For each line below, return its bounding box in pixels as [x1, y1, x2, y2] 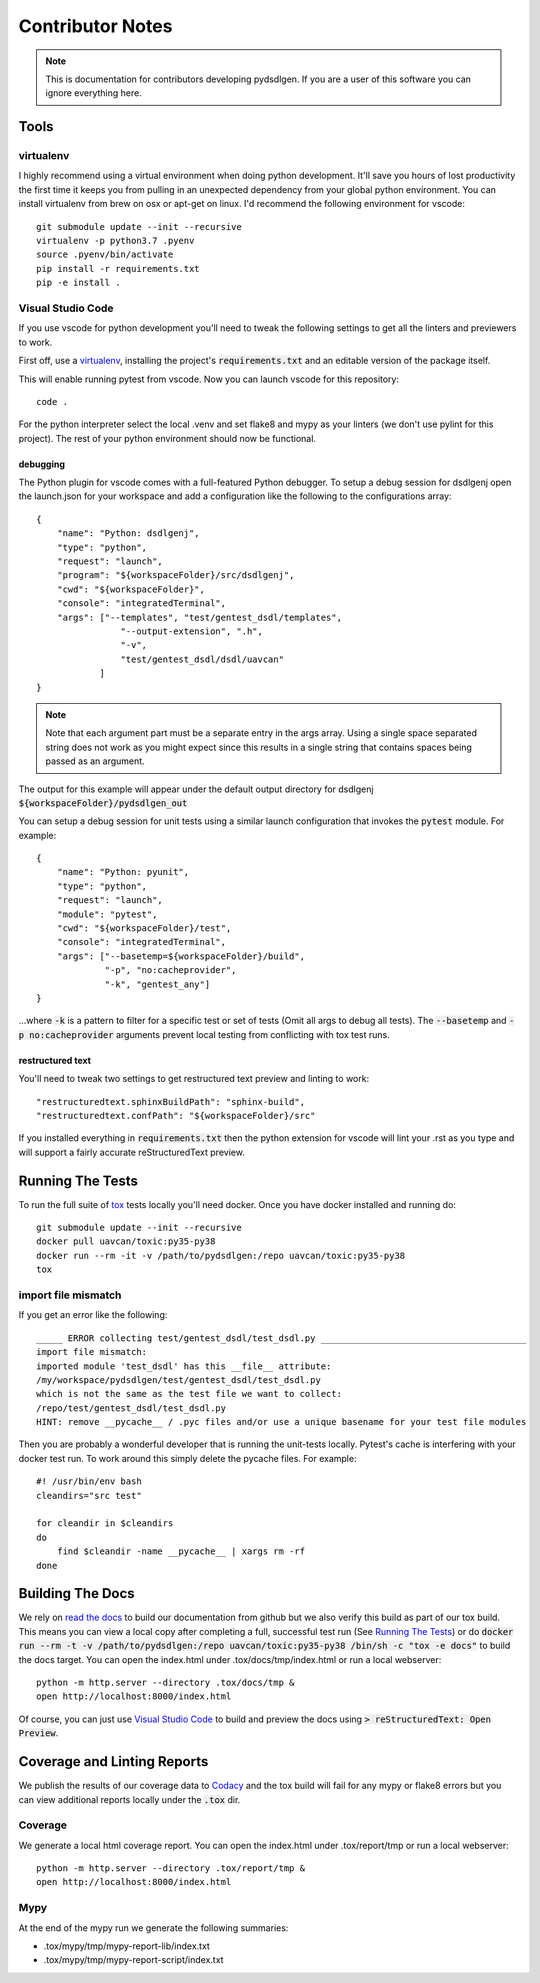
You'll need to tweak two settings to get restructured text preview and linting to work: [18, 1073, 370, 1085]
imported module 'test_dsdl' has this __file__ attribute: [36, 1360, 332, 1372]
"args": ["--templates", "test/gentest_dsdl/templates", [56, 611, 342, 623]
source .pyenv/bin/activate [36, 249, 174, 260]
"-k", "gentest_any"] [104, 978, 211, 990]
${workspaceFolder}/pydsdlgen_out [18, 797, 188, 809]
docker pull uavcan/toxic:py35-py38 [36, 1236, 216, 1247]
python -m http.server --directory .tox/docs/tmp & [36, 1677, 295, 1689]
